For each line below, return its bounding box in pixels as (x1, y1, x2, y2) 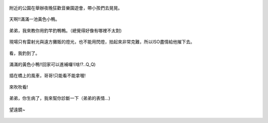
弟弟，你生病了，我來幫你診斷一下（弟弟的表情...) (9, 95, 111, 101)
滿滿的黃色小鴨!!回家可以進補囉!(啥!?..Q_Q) (9, 61, 96, 67)
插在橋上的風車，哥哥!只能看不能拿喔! (9, 72, 86, 79)
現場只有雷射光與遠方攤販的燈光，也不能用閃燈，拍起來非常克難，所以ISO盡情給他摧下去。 (9, 39, 195, 45)
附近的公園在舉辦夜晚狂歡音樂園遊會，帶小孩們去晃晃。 (9, 5, 123, 11)
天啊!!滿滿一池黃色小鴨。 (9, 16, 60, 22)
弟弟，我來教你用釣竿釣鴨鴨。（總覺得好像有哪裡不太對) (9, 27, 122, 33)
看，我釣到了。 (9, 50, 40, 56)
